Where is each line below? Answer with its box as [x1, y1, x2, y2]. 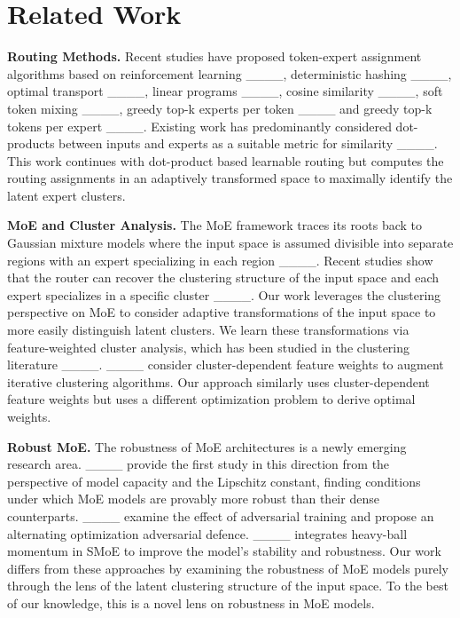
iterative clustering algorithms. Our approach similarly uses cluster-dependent [7, 372, 430, 391]
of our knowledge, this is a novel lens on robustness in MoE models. [7, 593, 375, 612]
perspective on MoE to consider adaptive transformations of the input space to [7, 303, 436, 321]
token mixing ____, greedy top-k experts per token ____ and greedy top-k [7, 99, 433, 117]
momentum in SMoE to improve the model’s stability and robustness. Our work [7, 542, 441, 560]
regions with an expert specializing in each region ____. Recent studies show [7, 250, 433, 269]
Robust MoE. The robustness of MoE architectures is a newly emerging [7, 437, 407, 456]
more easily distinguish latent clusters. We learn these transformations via [7, 321, 409, 339]
